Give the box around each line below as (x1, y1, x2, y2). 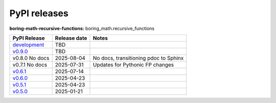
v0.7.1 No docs (12, 61, 48, 68)
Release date (55, 35, 87, 42)
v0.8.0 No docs (12, 54, 50, 61)
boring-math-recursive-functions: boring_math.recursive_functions (9, 25, 155, 31)
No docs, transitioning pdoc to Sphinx (93, 54, 184, 61)
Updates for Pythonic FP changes (93, 61, 174, 68)
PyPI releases (9, 8, 68, 19)
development (12, 41, 44, 48)
